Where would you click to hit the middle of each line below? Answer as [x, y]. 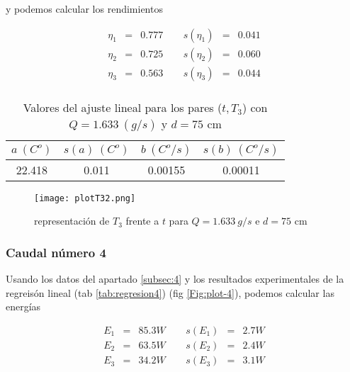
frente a [142, 221]
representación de [72, 221]
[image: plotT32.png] [85, 198]
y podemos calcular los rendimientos [84, 9]
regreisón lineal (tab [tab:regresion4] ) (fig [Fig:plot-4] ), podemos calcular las [170, 292]
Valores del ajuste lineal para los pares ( [123, 107]
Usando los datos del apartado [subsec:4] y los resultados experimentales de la [175, 279]
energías [23, 306]
